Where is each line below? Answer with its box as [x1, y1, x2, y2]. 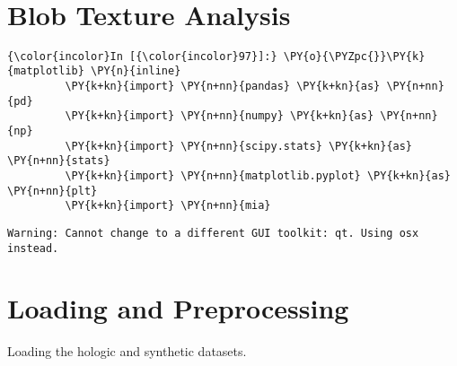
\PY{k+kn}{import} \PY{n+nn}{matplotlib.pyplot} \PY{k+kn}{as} [65, 169, 451, 182]
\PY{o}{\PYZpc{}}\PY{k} [283, 49, 426, 63]
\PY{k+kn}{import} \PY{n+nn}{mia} [65, 199, 271, 213]
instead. [7, 241, 59, 255]
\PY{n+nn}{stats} [7, 154, 110, 168]
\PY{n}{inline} [91, 65, 181, 78]
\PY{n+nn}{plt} [7, 184, 98, 197]
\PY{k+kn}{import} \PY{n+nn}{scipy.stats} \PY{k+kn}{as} [65, 139, 413, 152]
